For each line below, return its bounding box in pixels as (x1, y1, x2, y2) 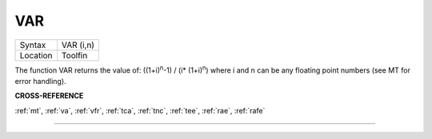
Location (19, 50, 53, 61)
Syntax (19, 39, 46, 50)
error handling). (14, 76, 67, 85)
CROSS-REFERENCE (14, 91, 84, 101)
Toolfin (61, 50, 88, 61)
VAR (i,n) (61, 39, 95, 50)
